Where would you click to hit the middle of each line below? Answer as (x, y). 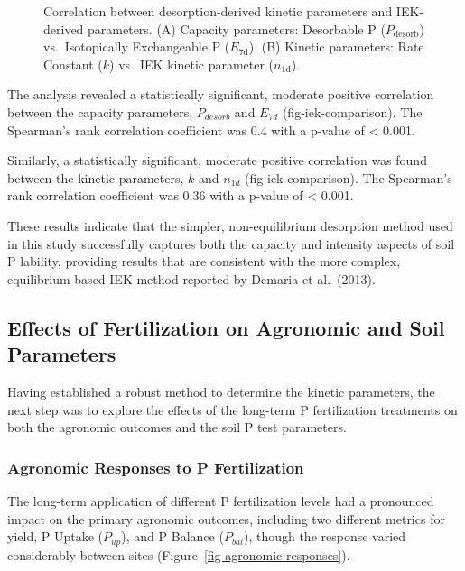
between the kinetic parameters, (96, 177)
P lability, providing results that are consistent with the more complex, (204, 261)
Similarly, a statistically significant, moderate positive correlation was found (217, 160)
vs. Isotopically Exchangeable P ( (137, 46)
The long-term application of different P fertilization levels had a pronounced (221, 500)
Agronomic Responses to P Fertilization (156, 467)
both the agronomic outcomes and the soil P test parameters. (177, 427)
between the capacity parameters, (100, 111)
